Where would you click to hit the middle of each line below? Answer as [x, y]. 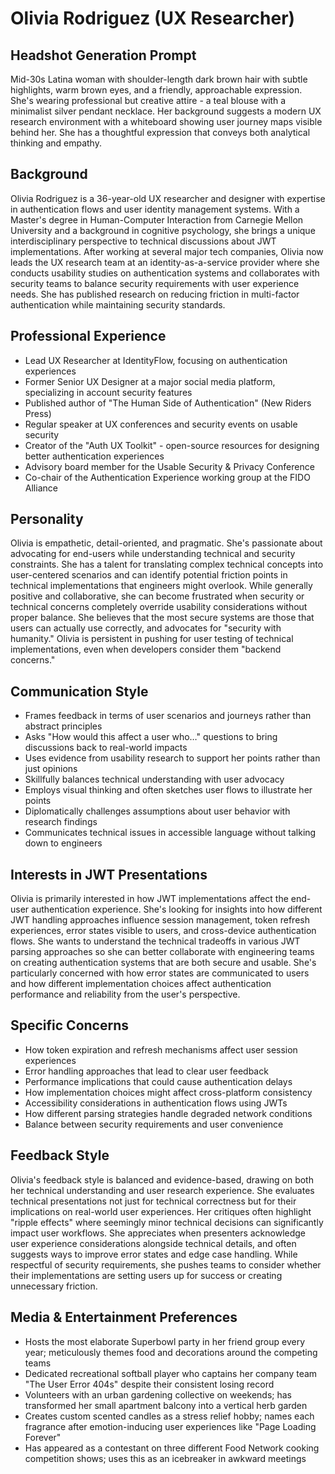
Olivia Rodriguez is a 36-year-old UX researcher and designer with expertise [168, 198]
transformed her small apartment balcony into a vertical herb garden [166, 1405]
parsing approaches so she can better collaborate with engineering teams [162, 952]
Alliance [41, 488]
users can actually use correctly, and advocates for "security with [146, 628]
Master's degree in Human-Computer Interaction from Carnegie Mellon [157, 219]
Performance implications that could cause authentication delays [158, 1081]
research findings [61, 822]
